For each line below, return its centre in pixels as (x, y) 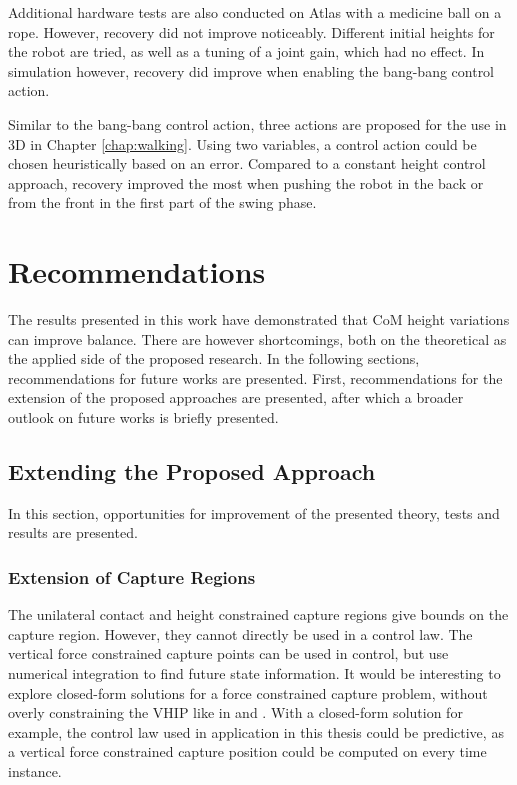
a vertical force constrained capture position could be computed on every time (247, 751)
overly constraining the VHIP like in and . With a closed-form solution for (235, 712)
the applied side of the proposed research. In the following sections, (214, 358)
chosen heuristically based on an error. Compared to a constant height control (247, 163)
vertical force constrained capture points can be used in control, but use (228, 653)
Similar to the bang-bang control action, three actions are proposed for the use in (257, 123)
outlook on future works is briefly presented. (143, 417)
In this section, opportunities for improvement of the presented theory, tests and (254, 512)
